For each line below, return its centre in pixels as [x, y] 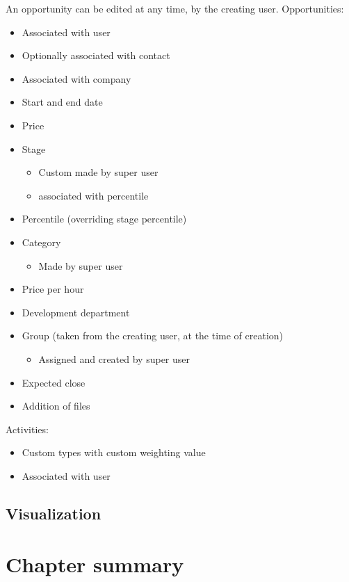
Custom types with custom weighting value [114, 452]
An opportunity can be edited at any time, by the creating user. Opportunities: [175, 8]
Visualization [54, 513]
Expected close [54, 382]
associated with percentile [94, 195]
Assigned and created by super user [114, 358]
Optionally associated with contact [96, 55]
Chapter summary [95, 564]
